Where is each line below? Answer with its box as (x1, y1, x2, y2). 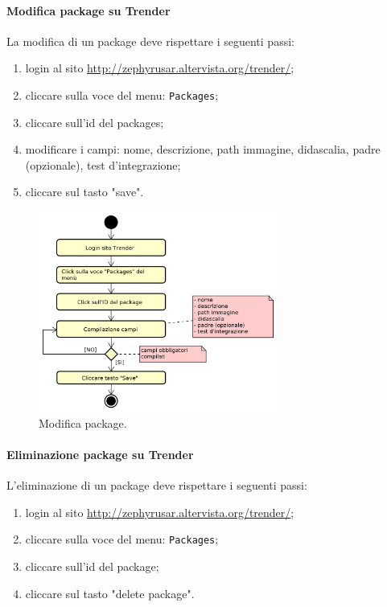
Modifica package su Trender (6, 2, 171, 18)
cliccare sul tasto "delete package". (25, 584, 195, 601)
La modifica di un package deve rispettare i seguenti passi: (6, 32, 294, 49)
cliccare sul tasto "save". (25, 183, 144, 200)
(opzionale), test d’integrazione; (25, 156, 181, 173)
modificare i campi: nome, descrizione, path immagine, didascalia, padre (25, 141, 381, 158)
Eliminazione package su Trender (6, 446, 194, 463)
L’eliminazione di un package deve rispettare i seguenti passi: (6, 477, 307, 494)
